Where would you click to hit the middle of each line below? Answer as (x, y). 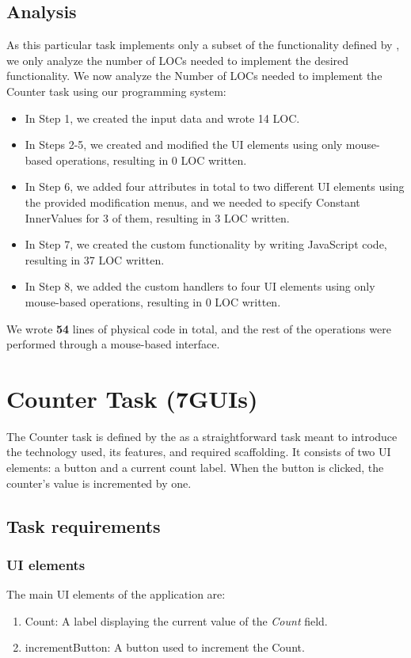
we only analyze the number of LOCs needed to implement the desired (178, 60)
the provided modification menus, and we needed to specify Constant (192, 202)
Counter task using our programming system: (116, 91)
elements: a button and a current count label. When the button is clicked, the (195, 468)
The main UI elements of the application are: (116, 594)
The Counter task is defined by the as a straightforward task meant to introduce (202, 436)
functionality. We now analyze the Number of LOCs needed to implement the (194, 76)
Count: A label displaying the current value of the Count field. (176, 620)
